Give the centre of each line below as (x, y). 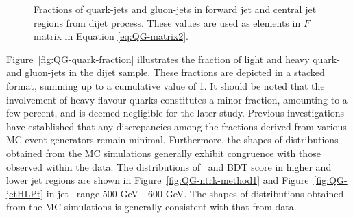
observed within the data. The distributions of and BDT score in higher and (169, 166)
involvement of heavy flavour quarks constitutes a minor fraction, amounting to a (177, 99)
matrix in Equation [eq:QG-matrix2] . (111, 36)
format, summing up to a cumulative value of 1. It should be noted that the (166, 85)
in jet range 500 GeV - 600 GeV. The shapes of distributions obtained (195, 193)
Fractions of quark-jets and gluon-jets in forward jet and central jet (175, 9)
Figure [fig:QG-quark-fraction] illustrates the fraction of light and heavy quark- (173, 59)
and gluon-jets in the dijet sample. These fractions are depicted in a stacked (166, 72)
